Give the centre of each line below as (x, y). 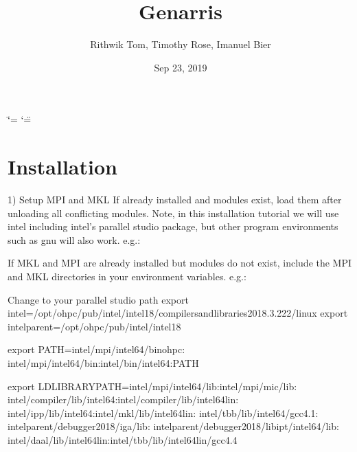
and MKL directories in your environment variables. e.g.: (127, 276)
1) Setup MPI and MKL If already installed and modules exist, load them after (175, 200)
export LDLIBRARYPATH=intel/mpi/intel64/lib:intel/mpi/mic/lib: (152, 386)
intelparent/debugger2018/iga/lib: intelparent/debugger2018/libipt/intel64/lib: (173, 426)
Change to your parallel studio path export (98, 299)
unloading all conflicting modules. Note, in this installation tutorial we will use (173, 213)
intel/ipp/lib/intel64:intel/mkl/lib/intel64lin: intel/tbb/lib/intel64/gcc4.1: (163, 413)
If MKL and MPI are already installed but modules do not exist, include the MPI (180, 263)
